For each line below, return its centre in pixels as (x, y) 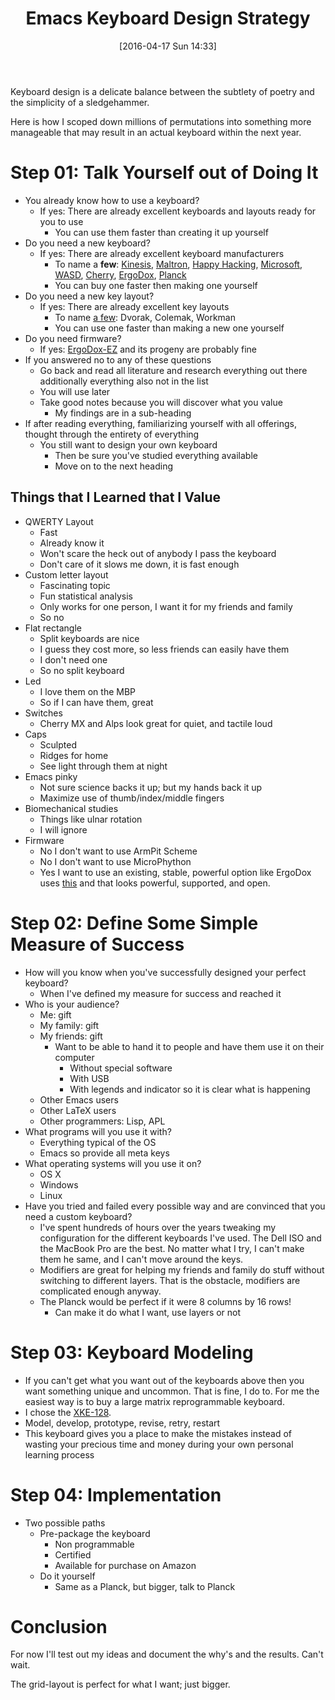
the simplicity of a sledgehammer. (80, 102)
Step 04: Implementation (116, 1494)
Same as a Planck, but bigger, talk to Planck (145, 1586)
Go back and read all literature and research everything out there (173, 370)
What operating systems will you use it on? (113, 1163)
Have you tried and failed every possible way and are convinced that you (175, 1206)
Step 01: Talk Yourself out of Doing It (164, 173)
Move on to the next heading (114, 466)
